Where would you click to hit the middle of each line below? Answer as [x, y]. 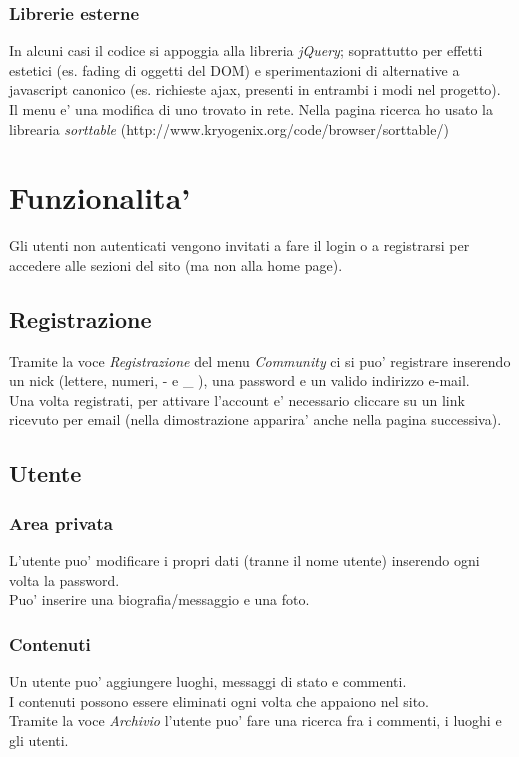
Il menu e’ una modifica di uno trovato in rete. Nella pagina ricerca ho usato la [251, 109]
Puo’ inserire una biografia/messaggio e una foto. [159, 599]
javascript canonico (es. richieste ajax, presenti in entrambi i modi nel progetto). [255, 89]
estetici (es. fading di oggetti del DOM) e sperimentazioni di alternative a [234, 69]
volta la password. [64, 579]
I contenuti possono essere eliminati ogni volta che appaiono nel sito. [219, 700]
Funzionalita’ [100, 197]
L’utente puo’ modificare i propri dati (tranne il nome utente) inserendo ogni [244, 560]
